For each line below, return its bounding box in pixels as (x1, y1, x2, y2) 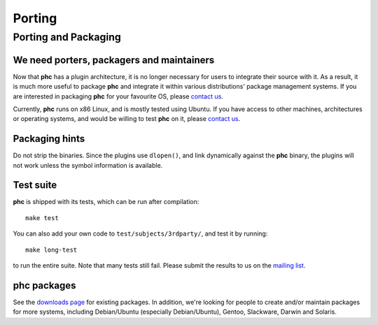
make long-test (25, 245, 78, 254)
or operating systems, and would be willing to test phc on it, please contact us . (13, 115, 241, 123)
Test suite (13, 179, 57, 192)
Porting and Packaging (13, 31, 122, 43)
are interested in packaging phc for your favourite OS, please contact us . (13, 92, 223, 101)
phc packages (13, 280, 76, 291)
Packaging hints (13, 133, 85, 145)
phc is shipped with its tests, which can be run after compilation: (13, 198, 199, 206)
